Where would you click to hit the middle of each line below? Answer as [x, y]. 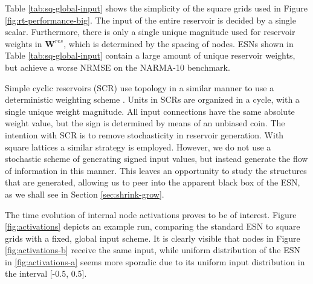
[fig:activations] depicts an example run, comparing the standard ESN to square [153, 226]
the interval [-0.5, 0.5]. [46, 273]
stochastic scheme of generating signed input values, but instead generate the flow [156, 159]
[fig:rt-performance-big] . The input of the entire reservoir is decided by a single [150, 20]
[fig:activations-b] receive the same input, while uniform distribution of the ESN [153, 250]
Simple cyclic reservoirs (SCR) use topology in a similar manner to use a [140, 87]
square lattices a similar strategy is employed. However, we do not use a [138, 147]
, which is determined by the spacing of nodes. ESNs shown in [179, 43]
